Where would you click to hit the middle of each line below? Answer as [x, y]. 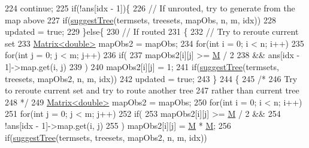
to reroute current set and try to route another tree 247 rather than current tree [152, 90]
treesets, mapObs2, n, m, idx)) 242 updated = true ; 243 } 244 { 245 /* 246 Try [151, 78]
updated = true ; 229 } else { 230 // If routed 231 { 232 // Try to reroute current [152, 31]
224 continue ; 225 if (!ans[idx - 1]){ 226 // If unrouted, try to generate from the [150, 8]
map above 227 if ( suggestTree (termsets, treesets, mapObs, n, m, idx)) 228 [140, 19]
